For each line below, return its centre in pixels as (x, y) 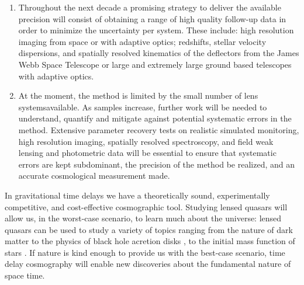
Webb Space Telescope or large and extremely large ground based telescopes (155, 64)
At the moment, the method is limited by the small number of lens (138, 95)
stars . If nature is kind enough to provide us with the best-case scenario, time (145, 252)
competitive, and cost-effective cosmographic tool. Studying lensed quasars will (146, 206)
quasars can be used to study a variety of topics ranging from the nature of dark (149, 229)
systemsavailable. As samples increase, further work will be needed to (143, 107)
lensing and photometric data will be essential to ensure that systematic (147, 153)
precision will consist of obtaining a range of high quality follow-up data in (152, 18)
